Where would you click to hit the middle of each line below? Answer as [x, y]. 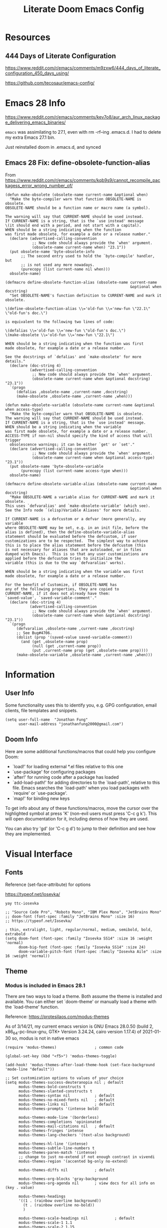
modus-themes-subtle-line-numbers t [56, 1148]
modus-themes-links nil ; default [66, 1105]
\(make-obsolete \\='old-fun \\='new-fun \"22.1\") [60, 335]
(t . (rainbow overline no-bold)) [59, 1205]
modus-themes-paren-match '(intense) [58, 1153]
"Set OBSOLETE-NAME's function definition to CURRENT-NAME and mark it [86, 295]
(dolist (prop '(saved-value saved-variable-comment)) [75, 637]
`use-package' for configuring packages [54, 772]
